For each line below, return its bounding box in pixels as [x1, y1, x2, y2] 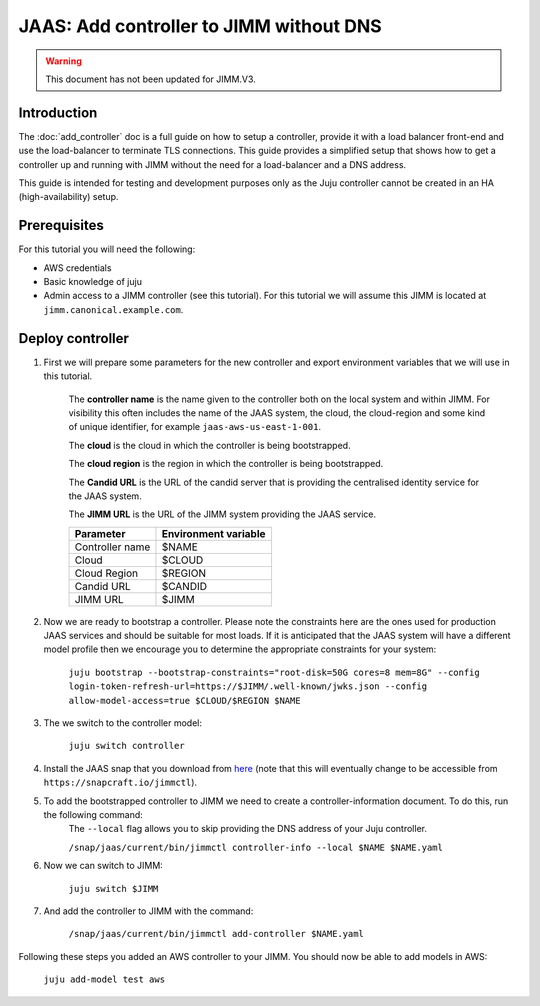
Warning [45, 55, 82, 67]
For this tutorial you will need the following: [18, 243, 196, 255]
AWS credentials [43, 261, 112, 274]
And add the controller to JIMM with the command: [43, 905, 254, 917]
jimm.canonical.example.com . [43, 303, 184, 315]
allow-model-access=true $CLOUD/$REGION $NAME [68, 695, 301, 706]
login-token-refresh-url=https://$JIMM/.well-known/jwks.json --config [68, 681, 428, 692]
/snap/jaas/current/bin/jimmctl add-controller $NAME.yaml [68, 928, 365, 940]
